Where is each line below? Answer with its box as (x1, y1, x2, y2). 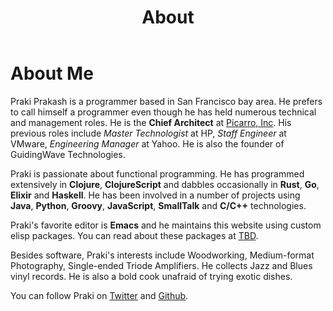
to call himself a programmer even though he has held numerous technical (10, 106, 317, 118)
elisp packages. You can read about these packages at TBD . (10, 229, 259, 241)
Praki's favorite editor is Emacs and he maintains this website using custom (10, 219, 322, 231)
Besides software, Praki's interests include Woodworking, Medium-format (10, 249, 315, 261)
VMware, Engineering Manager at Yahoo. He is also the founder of (10, 137, 285, 150)
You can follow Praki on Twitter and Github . (10, 289, 189, 301)
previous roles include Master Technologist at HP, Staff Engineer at (10, 127, 287, 139)
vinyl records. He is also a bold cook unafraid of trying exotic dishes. (10, 270, 293, 282)
